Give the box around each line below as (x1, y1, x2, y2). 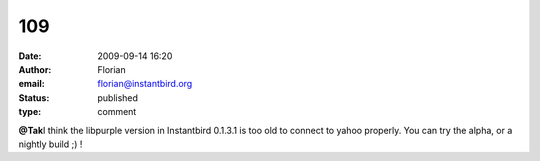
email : (18, 78, 45, 90)
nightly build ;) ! (18, 138, 83, 150)
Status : (18, 91, 50, 104)
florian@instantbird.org (97, 78, 193, 90)
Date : (18, 50, 42, 62)
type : (18, 106, 42, 118)
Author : (18, 63, 52, 75)
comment (97, 106, 137, 118)
